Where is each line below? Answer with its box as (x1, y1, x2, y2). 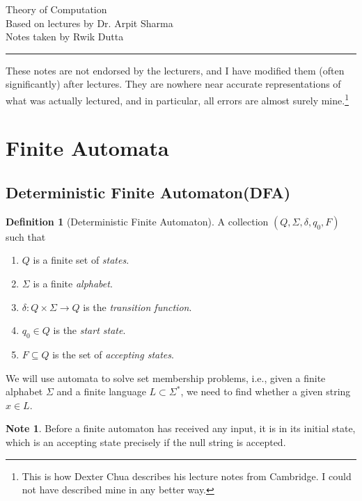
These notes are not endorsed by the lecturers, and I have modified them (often (6, 63, 345, 77)
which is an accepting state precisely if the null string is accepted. (6, 434, 286, 449)
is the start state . (53, 323, 126, 337)
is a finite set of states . (33, 253, 129, 267)
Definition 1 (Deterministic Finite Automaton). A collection (6, 214, 269, 228)
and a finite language (56, 384, 146, 399)
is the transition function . (83, 299, 192, 314)
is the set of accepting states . (52, 347, 174, 361)
